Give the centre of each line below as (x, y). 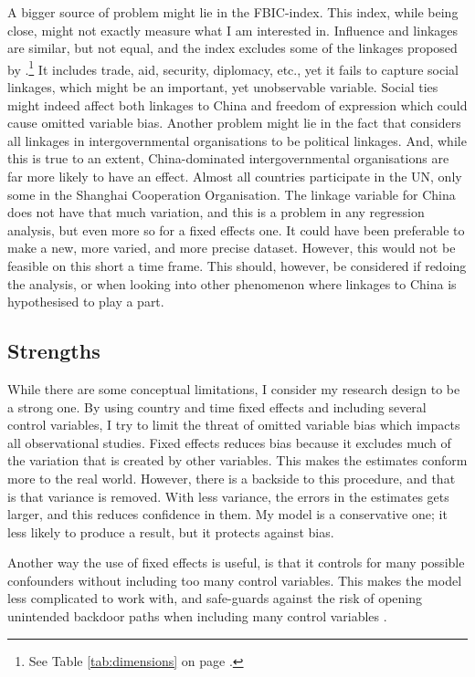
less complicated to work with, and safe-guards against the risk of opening (215, 598)
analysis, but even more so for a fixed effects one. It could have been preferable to (236, 229)
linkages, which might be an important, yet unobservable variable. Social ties (223, 87)
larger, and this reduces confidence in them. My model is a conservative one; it (227, 514)
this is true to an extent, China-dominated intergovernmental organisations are (228, 158)
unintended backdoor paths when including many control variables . (197, 616)
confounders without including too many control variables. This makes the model (235, 580)
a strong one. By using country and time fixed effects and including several (217, 406)
